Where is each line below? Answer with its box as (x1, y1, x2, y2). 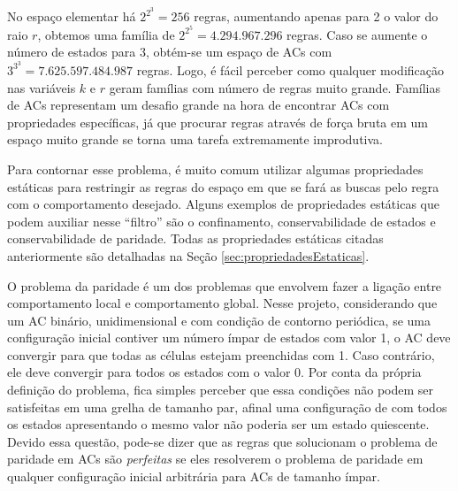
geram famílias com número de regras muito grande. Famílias (109, 78, 440, 96)
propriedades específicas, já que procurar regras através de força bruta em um (7, 112, 428, 131)
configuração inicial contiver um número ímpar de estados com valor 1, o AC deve (7, 328, 451, 347)
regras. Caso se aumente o (286, 25, 428, 43)
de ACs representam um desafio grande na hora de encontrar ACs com (7, 96, 390, 114)
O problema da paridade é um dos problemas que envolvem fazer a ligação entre (7, 276, 442, 295)
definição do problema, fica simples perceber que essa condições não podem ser (7, 380, 434, 399)
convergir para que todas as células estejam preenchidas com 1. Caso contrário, (7, 345, 435, 364)
